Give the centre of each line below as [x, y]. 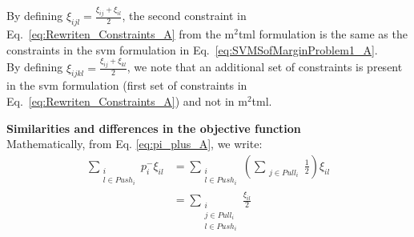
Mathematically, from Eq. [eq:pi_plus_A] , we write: [135, 144]
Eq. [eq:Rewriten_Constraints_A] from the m [121, 34]
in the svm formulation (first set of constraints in [127, 85]
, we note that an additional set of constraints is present [265, 67]
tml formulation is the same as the [323, 34]
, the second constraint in [184, 16]
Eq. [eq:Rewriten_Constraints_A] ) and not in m [127, 100]
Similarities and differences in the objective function [154, 128]
